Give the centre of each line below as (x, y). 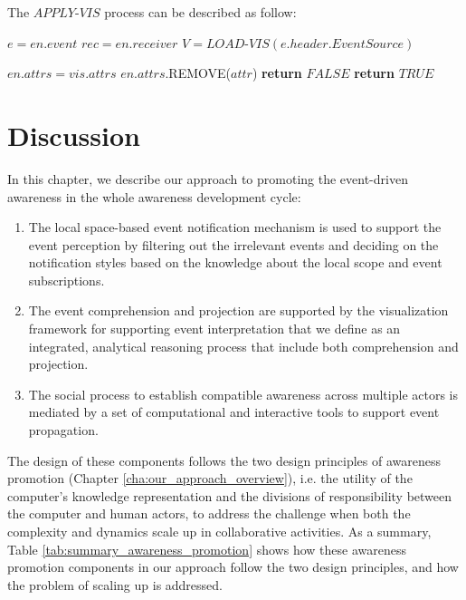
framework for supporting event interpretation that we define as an (214, 329)
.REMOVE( (198, 73)
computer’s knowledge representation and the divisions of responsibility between (230, 495)
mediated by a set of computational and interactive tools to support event (234, 412)
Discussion (74, 135)
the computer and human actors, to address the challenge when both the (209, 513)
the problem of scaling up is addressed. (115, 584)
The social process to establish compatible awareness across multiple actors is (243, 394)
